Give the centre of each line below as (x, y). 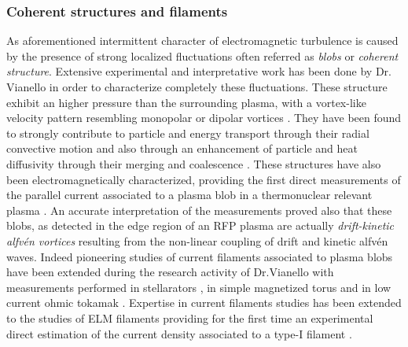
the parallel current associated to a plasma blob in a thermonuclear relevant (189, 195)
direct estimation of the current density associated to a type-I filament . (179, 333)
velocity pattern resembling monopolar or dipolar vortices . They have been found (204, 118)
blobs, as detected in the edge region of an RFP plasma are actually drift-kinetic (200, 225)
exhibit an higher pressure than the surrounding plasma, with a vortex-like (186, 102)
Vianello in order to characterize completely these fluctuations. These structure (197, 87)
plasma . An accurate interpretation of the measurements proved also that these (199, 210)
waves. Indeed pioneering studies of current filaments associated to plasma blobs (200, 256)
